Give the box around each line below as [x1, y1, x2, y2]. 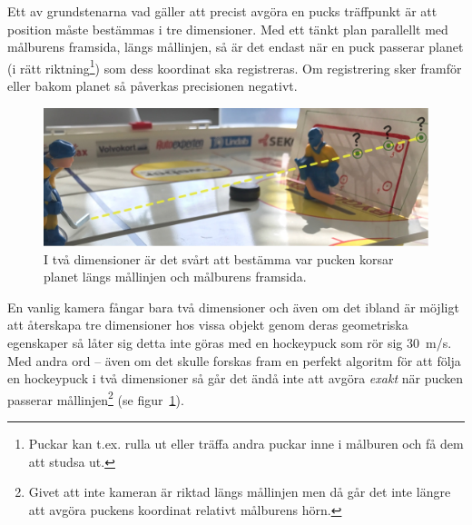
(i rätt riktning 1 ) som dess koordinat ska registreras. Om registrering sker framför [7, 55, 462, 77]
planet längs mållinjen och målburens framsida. [44, 267, 307, 286]
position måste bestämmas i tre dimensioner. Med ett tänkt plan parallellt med [7, 19, 448, 38]
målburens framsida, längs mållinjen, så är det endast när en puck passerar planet [7, 37, 464, 56]
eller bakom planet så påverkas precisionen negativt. [7, 76, 298, 95]
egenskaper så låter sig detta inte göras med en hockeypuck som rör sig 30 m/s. [7, 332, 452, 352]
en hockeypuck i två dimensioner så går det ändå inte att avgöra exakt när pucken [7, 369, 464, 388]
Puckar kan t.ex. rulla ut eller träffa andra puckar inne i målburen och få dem [28, 434, 464, 452]
